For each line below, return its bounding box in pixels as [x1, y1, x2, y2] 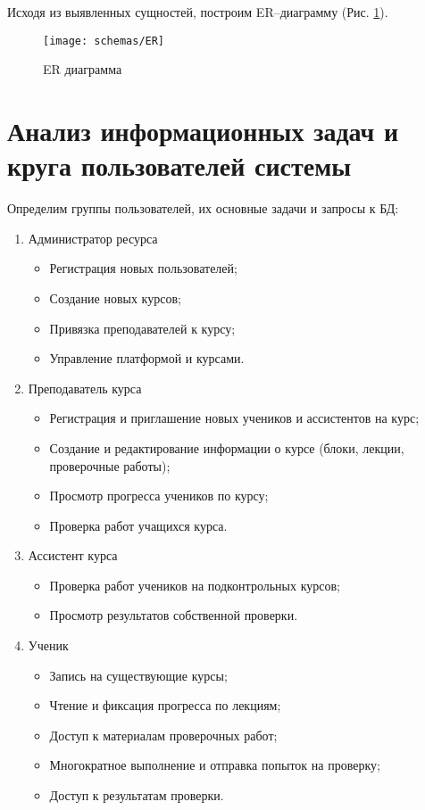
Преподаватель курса [28, 378, 142, 397]
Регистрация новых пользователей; [49, 259, 237, 277]
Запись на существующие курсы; [49, 665, 228, 684]
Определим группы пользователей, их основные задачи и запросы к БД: [7, 199, 399, 218]
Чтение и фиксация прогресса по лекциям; [49, 696, 281, 715]
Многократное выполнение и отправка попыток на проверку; [49, 756, 380, 774]
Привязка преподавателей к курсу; [49, 318, 236, 337]
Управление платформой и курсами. [49, 349, 245, 368]
